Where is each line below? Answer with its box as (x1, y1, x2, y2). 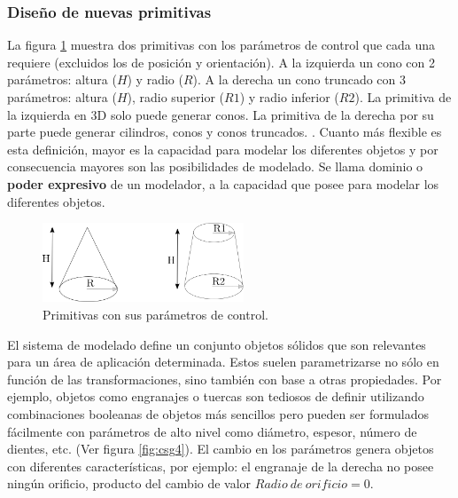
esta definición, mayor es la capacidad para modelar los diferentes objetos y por (7, 139, 439, 158)
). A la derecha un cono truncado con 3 (192, 70, 407, 89)
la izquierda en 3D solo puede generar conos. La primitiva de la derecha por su (7, 105, 434, 123)
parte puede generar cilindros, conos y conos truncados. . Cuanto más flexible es (7, 123, 442, 141)
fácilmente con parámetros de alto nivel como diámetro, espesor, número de (7, 422, 417, 440)
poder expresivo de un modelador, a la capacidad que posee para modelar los (7, 174, 439, 193)
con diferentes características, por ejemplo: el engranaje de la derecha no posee (7, 456, 434, 475)
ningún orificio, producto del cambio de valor (7, 474, 252, 493)
